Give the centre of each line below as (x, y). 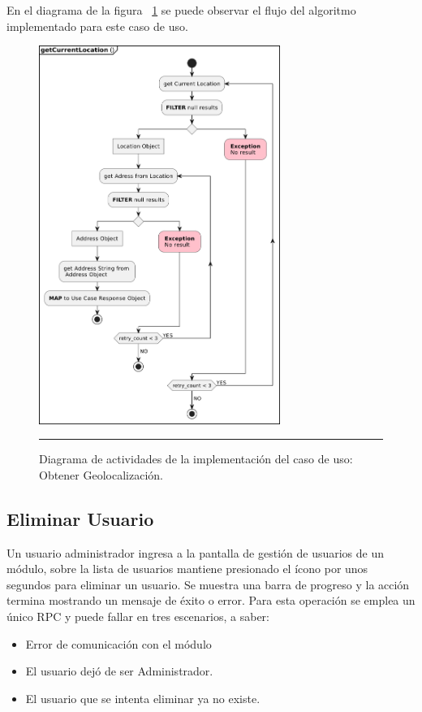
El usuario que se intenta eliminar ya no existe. (143, 698)
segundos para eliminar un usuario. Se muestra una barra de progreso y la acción (208, 584)
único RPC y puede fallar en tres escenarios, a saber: (138, 616)
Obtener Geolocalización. (101, 474)
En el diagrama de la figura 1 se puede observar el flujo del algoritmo (181, 10)
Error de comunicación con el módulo (118, 643)
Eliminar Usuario (80, 518)
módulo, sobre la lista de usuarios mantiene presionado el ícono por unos (187, 569)
